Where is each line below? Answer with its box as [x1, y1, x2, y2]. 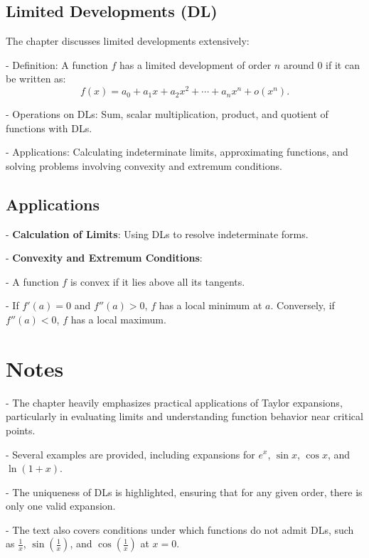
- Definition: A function [6, 57, 108, 72]
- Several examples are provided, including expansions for [6, 446, 255, 461]
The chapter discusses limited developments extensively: [6, 33, 250, 48]
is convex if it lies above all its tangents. [70, 274, 245, 289]
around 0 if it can [283, 57, 360, 72]
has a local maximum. [70, 312, 166, 327]
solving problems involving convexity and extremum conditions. [6, 158, 282, 173]
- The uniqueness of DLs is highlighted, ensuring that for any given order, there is [6, 484, 363, 499]
